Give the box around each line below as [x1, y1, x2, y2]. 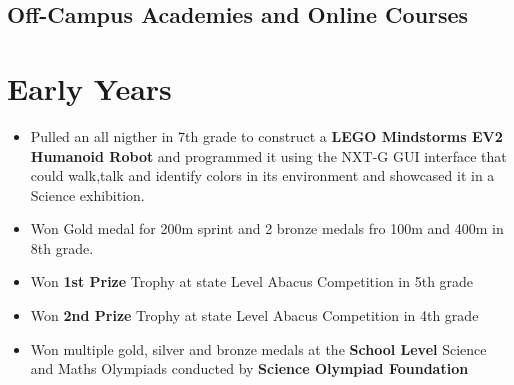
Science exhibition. [30, 184, 145, 205]
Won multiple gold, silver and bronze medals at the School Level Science [30, 338, 487, 359]
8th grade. [30, 237, 94, 258]
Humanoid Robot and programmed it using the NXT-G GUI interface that [30, 145, 507, 166]
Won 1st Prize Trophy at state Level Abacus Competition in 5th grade [30, 271, 474, 292]
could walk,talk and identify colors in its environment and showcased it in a [30, 165, 495, 186]
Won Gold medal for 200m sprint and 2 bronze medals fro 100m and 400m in [30, 218, 504, 239]
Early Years [7, 67, 172, 108]
